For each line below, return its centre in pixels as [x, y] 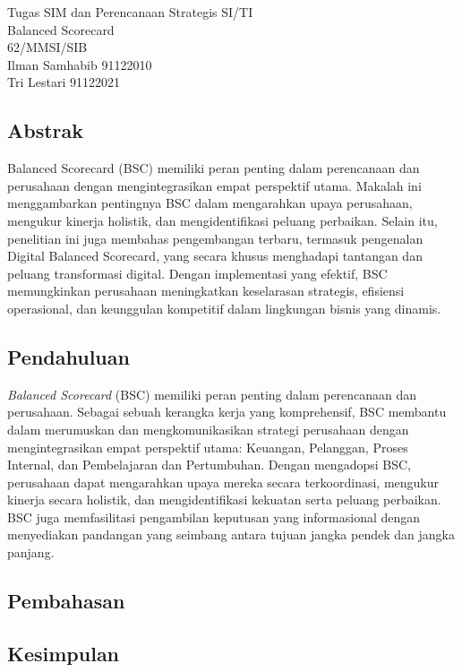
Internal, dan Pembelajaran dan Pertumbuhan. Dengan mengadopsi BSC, [209, 465]
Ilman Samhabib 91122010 [80, 64]
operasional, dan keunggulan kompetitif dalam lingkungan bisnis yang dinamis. [224, 308]
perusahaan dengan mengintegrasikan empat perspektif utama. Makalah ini [214, 185]
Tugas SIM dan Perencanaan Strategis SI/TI [130, 12]
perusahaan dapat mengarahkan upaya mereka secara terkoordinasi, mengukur [223, 482]
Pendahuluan [68, 356]
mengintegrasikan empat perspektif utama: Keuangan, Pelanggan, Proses [208, 447]
